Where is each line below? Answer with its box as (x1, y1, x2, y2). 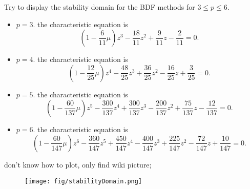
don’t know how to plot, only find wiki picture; (4, 159, 152, 170)
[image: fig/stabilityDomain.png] (25, 177, 142, 185)
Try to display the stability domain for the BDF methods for (4, 2, 195, 12)
